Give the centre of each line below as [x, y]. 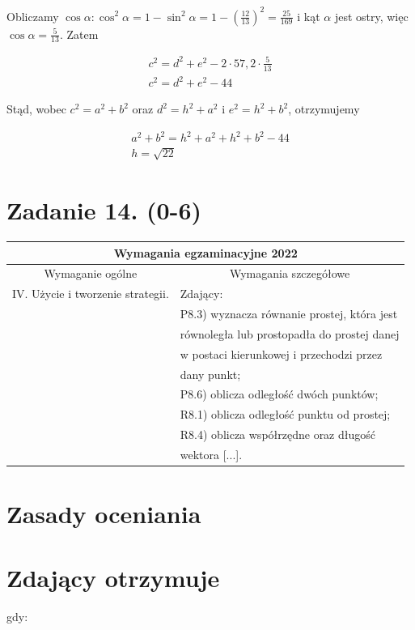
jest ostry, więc [371, 16]
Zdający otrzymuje [113, 577]
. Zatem [79, 34]
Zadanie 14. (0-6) [104, 210]
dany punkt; [210, 374]
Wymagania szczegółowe [290, 273]
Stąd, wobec [36, 109]
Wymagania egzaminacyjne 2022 [205, 252]
